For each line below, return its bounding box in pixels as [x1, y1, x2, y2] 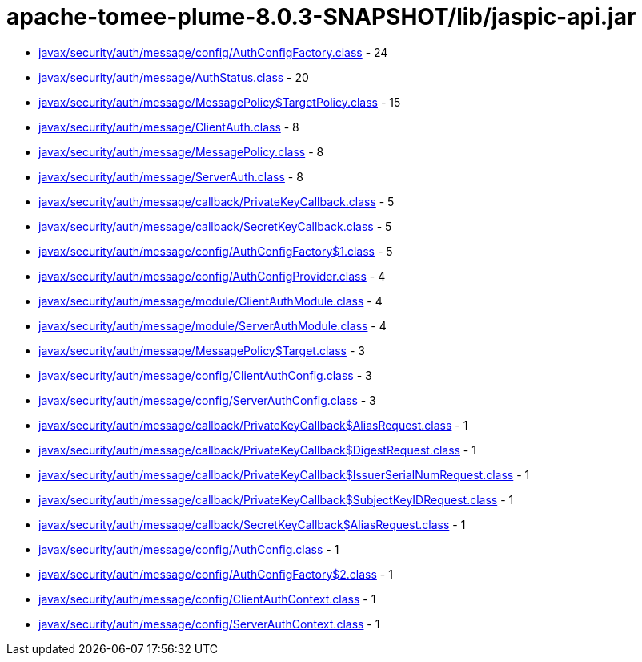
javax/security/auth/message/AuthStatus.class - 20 [38, 70, 309, 84]
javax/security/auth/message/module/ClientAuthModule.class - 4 [38, 293, 383, 308]
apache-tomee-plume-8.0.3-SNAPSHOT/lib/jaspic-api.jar [6, 3, 636, 30]
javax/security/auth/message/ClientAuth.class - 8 [38, 119, 299, 134]
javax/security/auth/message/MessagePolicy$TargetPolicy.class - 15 [38, 95, 401, 109]
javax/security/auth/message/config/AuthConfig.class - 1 [38, 542, 339, 556]
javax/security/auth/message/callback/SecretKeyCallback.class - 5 [38, 219, 392, 233]
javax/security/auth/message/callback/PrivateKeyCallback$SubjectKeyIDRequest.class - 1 [38, 492, 514, 507]
